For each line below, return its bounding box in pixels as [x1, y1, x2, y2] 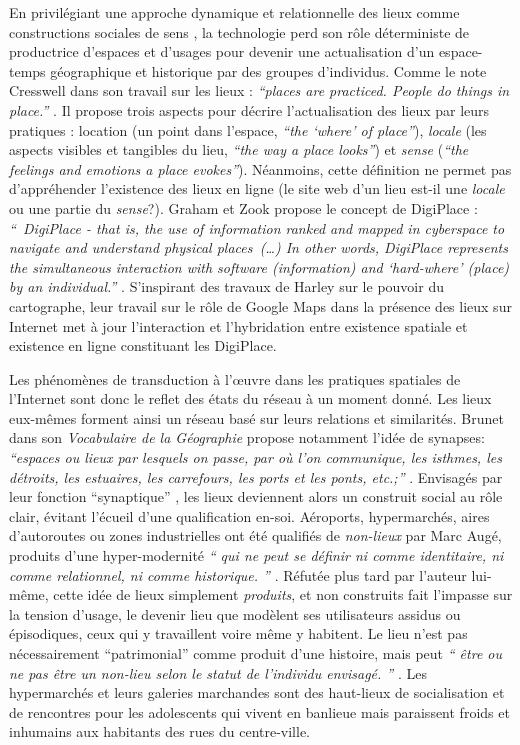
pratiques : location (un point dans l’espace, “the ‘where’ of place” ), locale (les [9, 119, 487, 140]
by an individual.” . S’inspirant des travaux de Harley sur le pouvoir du [9, 276, 444, 297]
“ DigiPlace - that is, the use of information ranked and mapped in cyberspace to [9, 217, 505, 238]
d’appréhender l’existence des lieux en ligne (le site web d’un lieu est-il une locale [9, 178, 505, 199]
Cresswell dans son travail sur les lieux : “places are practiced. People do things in [9, 80, 510, 101]
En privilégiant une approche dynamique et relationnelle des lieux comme [9, 2, 460, 22]
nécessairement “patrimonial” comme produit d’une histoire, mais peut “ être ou [9, 643, 503, 663]
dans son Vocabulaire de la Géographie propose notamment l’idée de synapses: [9, 427, 485, 448]
